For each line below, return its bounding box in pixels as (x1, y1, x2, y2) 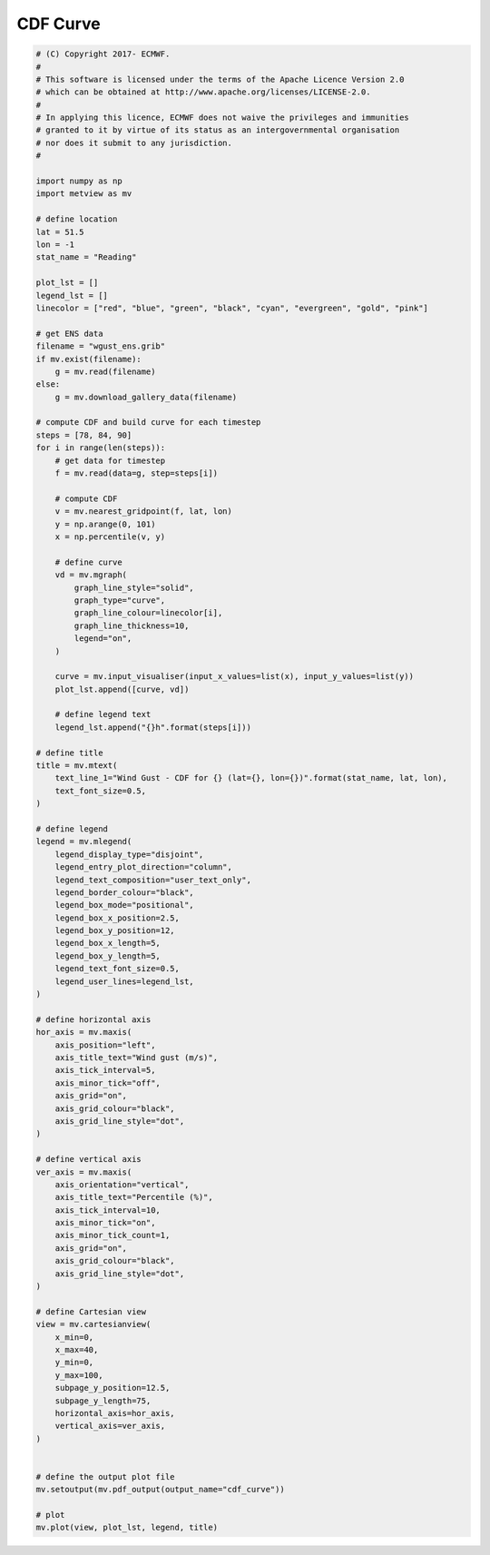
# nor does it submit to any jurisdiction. (35, 137, 233, 148)
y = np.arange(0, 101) (54, 518, 156, 529)
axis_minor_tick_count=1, (54, 1230, 171, 1241)
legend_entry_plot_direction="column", (54, 862, 233, 872)
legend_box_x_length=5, (54, 938, 161, 949)
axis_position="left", (54, 1039, 156, 1050)
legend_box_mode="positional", (54, 900, 194, 910)
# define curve (54, 556, 122, 567)
